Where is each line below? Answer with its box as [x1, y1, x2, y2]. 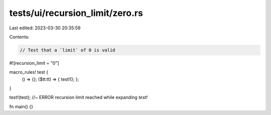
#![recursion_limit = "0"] [9, 60, 60, 66]
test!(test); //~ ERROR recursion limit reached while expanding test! [9, 95, 148, 101]
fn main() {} [9, 104, 34, 110]
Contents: [9, 34, 30, 40]
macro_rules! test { [9, 69, 49, 75]
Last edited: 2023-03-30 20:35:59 [9, 25, 81, 31]
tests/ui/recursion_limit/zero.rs [9, 7, 143, 18]
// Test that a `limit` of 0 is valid [20, 47, 115, 53]
